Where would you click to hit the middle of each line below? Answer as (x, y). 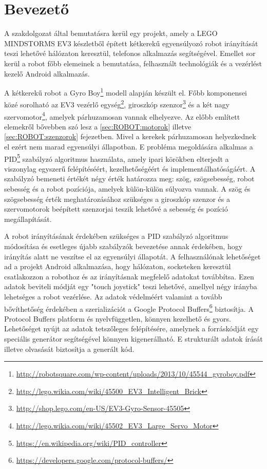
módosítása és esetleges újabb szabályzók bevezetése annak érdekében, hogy (123, 246)
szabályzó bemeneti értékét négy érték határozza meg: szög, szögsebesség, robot (129, 179)
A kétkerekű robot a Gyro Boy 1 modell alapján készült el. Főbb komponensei (126, 92)
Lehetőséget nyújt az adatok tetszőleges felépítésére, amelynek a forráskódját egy (131, 329)
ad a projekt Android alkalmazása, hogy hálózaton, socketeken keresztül (118, 266)
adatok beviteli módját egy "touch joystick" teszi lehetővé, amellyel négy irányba (131, 286)
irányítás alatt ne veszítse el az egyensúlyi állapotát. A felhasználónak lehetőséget (132, 256)
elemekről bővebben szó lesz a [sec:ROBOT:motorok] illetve (98, 126)
